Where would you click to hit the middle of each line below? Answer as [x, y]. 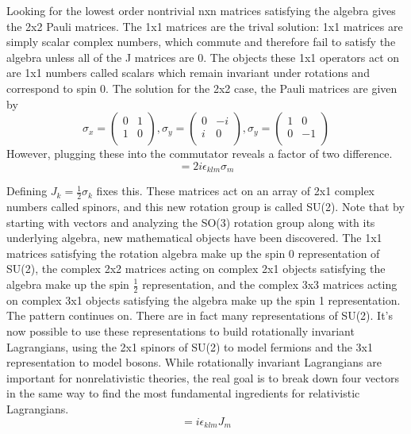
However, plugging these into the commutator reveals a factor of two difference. [200, 154]
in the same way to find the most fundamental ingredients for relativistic [183, 393]
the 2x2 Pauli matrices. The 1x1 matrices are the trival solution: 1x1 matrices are [205, 26]
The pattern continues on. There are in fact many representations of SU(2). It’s [200, 315]
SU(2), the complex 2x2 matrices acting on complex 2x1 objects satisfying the [196, 269]
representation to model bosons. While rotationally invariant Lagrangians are [194, 362]
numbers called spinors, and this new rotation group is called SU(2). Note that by [205, 207]
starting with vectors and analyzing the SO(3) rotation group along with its [191, 222]
